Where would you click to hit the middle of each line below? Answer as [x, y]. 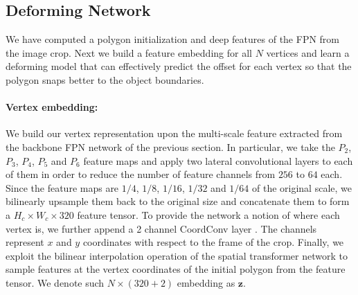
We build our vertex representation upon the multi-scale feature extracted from [174, 133]
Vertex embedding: [52, 107]
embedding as [206, 282]
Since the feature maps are [62, 187]
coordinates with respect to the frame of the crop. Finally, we [213, 242]
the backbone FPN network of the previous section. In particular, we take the [170, 146]
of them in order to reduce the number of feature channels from [141, 174]
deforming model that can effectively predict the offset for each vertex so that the [179, 66]
